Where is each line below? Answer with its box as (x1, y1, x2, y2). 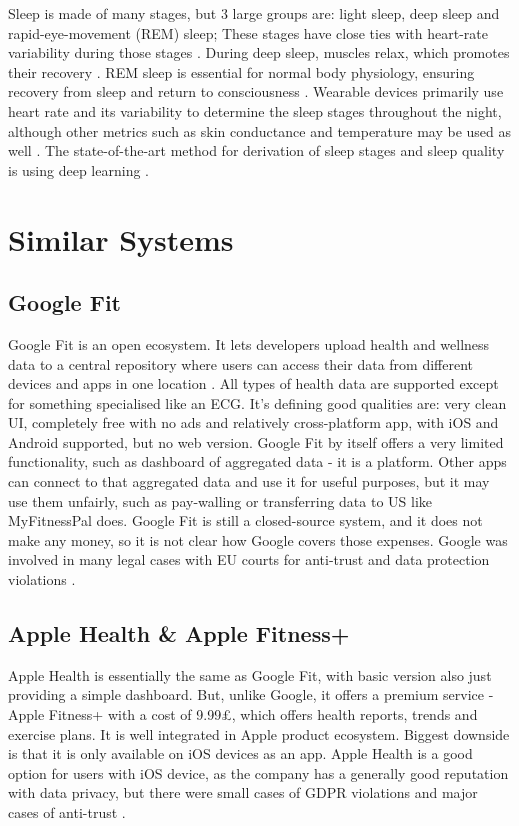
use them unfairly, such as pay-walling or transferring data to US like (8, 490, 433, 511)
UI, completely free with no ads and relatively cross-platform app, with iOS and (8, 412, 499, 433)
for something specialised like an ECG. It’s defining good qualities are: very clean (8, 392, 507, 413)
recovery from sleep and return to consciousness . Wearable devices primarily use (8, 81, 504, 102)
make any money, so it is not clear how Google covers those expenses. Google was (8, 529, 508, 550)
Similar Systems (8, 218, 234, 259)
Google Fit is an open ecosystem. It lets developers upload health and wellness (8, 333, 490, 354)
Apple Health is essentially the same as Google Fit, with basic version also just (8, 664, 492, 685)
